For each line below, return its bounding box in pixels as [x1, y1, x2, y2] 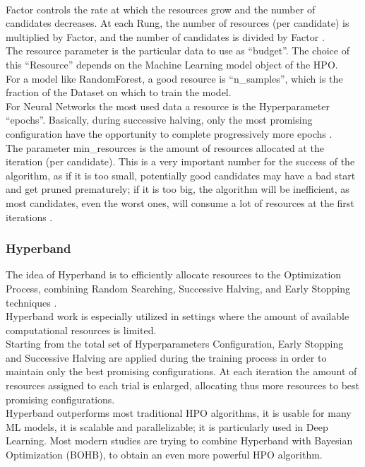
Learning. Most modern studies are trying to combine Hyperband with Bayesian [6, 433, 353, 448]
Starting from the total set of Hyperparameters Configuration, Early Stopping [6, 336, 344, 351]
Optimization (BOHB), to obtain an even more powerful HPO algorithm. [6, 447, 323, 462]
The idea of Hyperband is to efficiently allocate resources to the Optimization [6, 267, 342, 282]
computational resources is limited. [6, 322, 157, 337]
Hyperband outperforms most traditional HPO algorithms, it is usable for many [6, 406, 352, 420]
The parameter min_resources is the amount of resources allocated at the [6, 140, 324, 155]
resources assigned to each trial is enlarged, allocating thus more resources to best [6, 378, 360, 393]
